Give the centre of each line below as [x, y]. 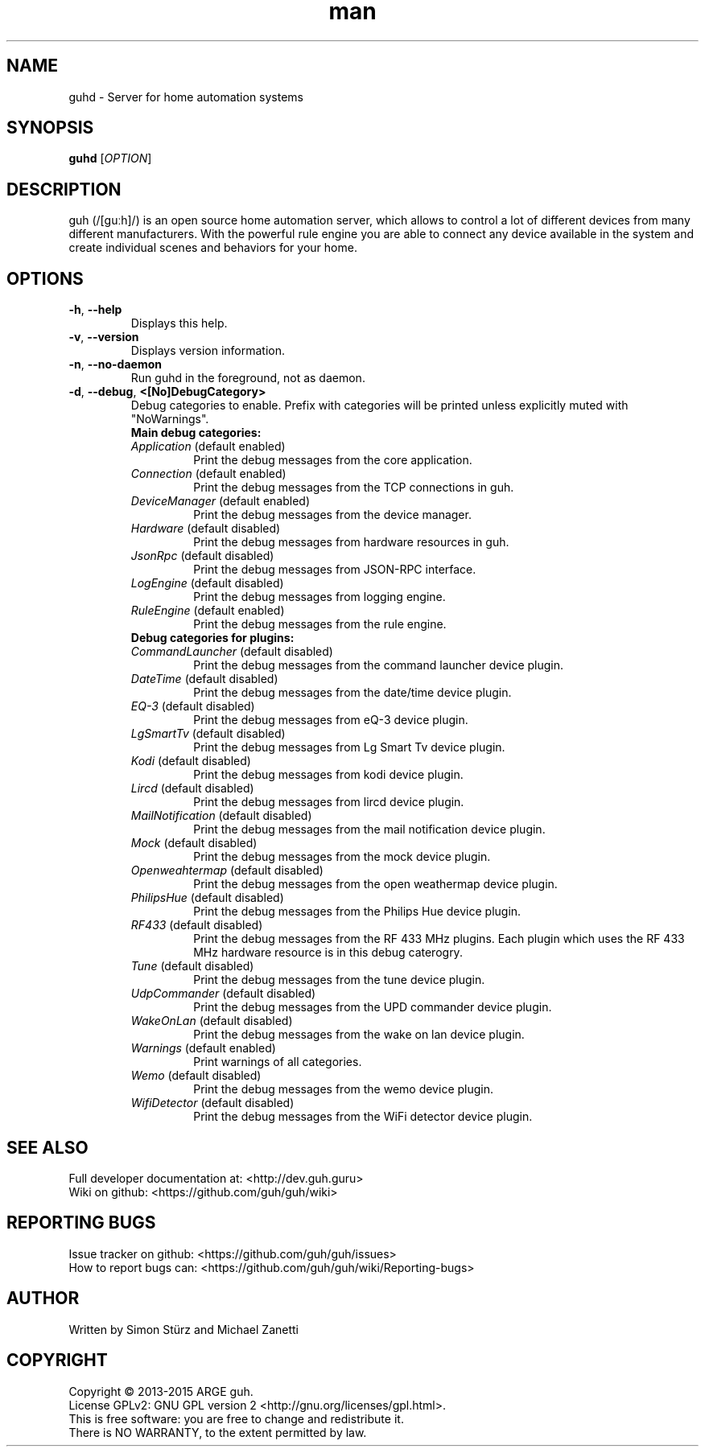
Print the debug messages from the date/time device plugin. [352, 693]
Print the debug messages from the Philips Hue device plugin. [357, 912]
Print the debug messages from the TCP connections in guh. [354, 488]
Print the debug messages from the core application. [333, 460]
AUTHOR [43, 1299]
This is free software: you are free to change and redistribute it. [236, 1418]
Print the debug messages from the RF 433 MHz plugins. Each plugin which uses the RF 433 [439, 939]
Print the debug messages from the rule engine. [320, 624]
